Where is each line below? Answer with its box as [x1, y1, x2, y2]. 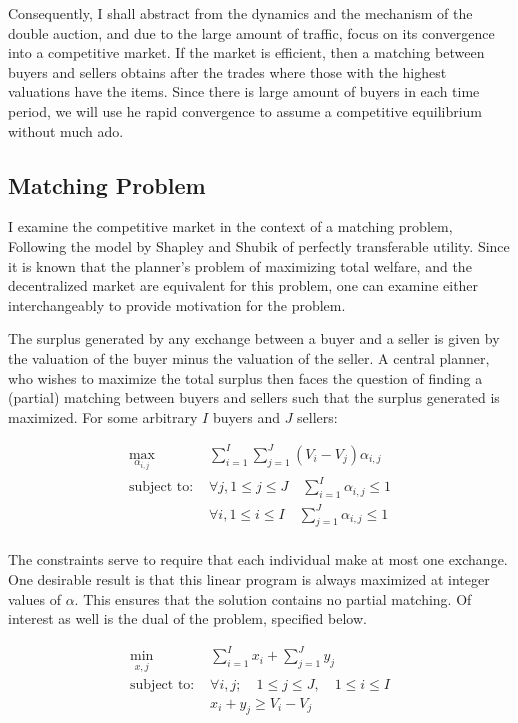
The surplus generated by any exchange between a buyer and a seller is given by [8, 328, 500, 349]
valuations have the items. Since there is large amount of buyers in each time [8, 81, 480, 102]
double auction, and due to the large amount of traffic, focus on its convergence [8, 22, 495, 43]
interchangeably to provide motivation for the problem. [8, 294, 346, 315]
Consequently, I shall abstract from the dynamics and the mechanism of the [8, 3, 473, 23]
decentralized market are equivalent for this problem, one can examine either [8, 275, 479, 296]
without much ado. [8, 120, 124, 141]
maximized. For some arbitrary [8, 406, 198, 427]
